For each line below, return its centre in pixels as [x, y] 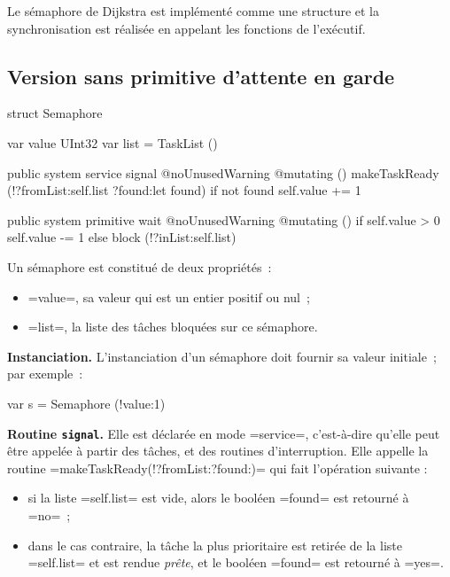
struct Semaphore [55, 113]
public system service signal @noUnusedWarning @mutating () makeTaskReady [223, 172]
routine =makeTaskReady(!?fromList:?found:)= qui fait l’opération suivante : [217, 468]
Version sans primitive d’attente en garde [201, 76]
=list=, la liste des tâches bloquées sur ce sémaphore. [173, 327]
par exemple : [45, 374]
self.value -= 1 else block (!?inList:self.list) [122, 237]
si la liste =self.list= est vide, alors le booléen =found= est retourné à [218, 498]
